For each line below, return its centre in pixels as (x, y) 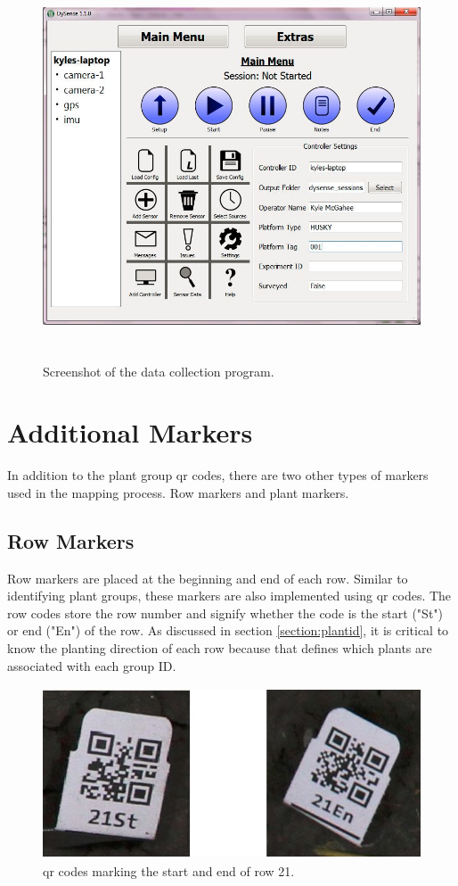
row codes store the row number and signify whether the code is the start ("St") (225, 613)
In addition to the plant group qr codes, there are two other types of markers (218, 475)
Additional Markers (130, 432)
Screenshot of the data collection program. (159, 371)
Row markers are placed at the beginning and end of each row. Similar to (208, 578)
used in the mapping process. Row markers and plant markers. (178, 492)
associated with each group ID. (92, 665)
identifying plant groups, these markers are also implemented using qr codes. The (229, 596)
